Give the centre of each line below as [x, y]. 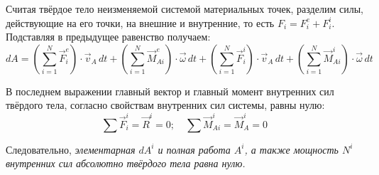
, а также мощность [291, 149]
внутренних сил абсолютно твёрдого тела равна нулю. [126, 163]
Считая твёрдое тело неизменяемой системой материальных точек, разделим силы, [185, 9]
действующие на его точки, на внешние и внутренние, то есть [140, 22]
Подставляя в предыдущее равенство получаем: [108, 37]
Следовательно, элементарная [71, 149]
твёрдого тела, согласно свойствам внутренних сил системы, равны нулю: [165, 105]
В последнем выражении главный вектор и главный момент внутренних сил [170, 91]
